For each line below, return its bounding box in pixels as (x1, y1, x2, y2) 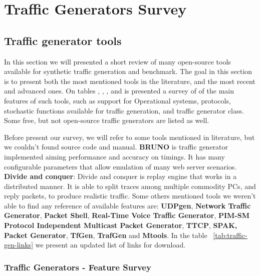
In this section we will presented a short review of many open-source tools (4, 56, 231, 66)
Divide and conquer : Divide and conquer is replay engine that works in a (4, 171, 237, 181)
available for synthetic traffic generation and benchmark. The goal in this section (4, 66, 252, 76)
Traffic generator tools (4, 32, 122, 48)
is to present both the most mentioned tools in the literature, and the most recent (4, 75, 255, 86)
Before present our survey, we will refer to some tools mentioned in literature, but (4, 131, 255, 142)
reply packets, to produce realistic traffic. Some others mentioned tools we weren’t (4, 190, 256, 201)
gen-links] (4, 239, 34, 250)
